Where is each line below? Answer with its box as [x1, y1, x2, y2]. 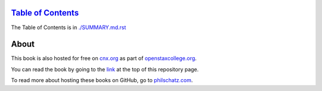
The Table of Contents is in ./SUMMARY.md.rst [11, 24, 126, 31]
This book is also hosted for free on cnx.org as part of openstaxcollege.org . [11, 55, 197, 62]
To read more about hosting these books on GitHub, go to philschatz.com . [11, 77, 193, 84]
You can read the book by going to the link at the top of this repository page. [11, 65, 199, 73]
